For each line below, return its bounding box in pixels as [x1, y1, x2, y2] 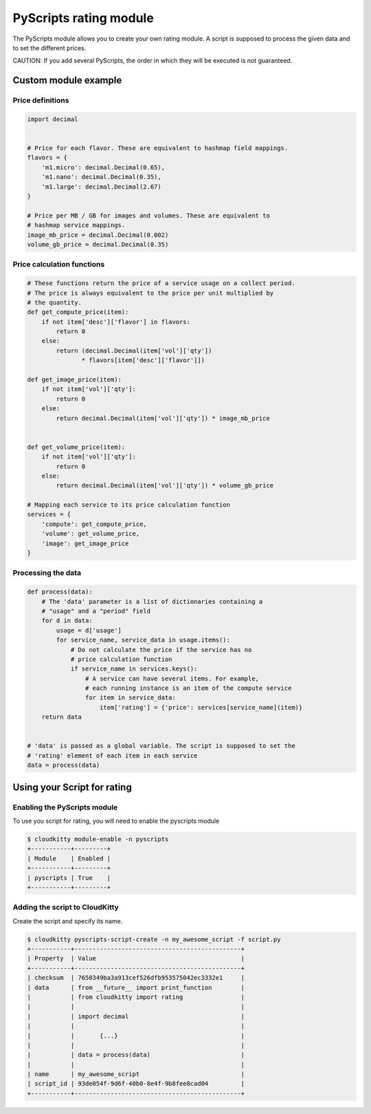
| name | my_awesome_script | [27, 1071, 245, 1078]
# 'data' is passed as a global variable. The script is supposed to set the [27, 742, 295, 750]
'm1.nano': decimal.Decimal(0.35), [41, 173, 161, 181]
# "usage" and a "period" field [41, 607, 151, 615]
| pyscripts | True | [27, 874, 111, 881]
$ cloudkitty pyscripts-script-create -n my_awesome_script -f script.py [27, 935, 281, 943]
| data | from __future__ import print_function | [27, 983, 245, 991]
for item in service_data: [85, 694, 177, 702]
